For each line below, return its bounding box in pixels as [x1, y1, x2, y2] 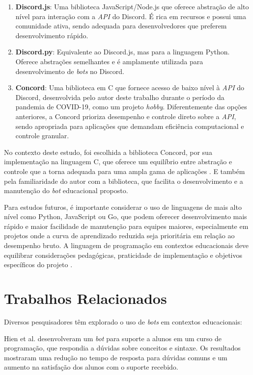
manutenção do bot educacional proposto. [4, 185, 128, 196]
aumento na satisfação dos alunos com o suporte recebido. [4, 362, 178, 372]
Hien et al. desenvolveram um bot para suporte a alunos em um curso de [4, 333, 222, 343]
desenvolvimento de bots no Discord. [15, 66, 124, 76]
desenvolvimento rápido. [15, 30, 88, 40]
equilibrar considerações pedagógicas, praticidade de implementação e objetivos [4, 250, 243, 260]
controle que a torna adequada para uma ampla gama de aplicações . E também [4, 166, 245, 176]
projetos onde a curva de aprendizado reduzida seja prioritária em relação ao [4, 230, 235, 241]
